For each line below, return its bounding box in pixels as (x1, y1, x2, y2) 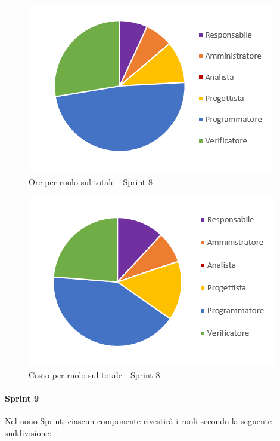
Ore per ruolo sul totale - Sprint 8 (29, 175, 153, 188)
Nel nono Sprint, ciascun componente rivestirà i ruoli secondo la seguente (5, 415, 272, 427)
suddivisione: (5, 426, 52, 439)
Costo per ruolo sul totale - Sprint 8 (29, 368, 160, 381)
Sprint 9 (5, 391, 39, 404)
